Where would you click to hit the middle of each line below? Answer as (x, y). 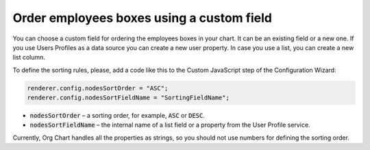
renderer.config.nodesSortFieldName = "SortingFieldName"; (128, 98)
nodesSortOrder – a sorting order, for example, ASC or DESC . (117, 116)
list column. (29, 58)
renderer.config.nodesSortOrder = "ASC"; (98, 88)
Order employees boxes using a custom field (142, 18)
